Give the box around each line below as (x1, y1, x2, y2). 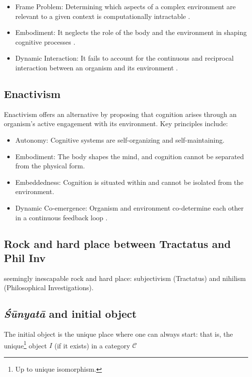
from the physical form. (15, 161, 85, 171)
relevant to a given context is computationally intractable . (15, 11, 190, 21)
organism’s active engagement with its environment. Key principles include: (4, 118, 228, 129)
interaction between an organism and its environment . (15, 62, 178, 72)
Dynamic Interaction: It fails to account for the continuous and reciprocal (15, 53, 234, 63)
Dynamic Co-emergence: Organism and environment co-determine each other (15, 202, 244, 213)
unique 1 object (4, 339, 47, 350)
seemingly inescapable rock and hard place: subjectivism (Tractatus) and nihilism (4, 273, 246, 283)
